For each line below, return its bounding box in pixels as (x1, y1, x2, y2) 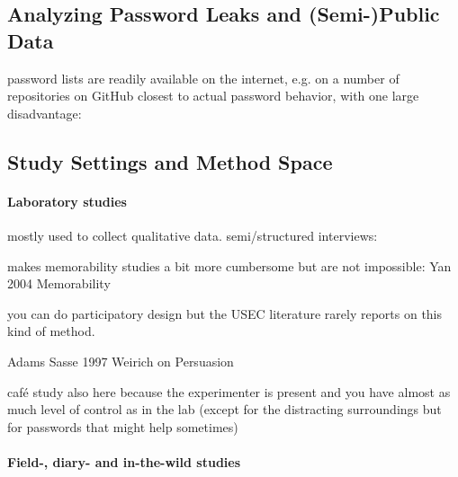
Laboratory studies (7, 191, 127, 210)
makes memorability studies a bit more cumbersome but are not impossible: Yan (7, 256, 452, 275)
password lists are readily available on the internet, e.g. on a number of (7, 68, 400, 87)
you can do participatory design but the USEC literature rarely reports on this (7, 304, 443, 322)
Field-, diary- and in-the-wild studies (7, 452, 241, 471)
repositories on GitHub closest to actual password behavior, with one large (7, 86, 419, 105)
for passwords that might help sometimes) (7, 417, 238, 436)
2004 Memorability (7, 274, 111, 293)
